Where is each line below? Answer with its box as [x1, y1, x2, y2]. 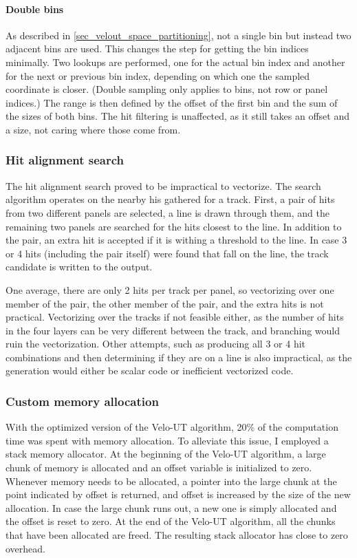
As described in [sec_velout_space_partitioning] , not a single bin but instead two [6, 28, 351, 42]
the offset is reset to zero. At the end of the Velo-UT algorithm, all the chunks [6, 514, 336, 528]
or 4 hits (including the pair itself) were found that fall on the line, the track [6, 246, 329, 260]
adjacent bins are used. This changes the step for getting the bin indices [6, 41, 309, 56]
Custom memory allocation [6, 393, 159, 409]
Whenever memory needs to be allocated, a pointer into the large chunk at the [6, 473, 337, 488]
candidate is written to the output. [6, 259, 153, 274]
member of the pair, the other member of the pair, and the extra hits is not [6, 296, 324, 310]
